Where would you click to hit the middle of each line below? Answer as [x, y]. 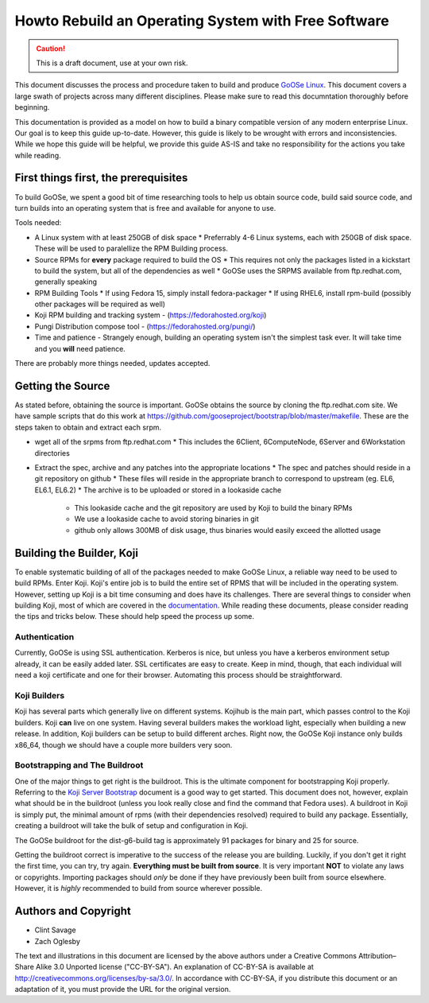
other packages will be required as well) [100, 304]
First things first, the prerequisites [101, 178]
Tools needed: [38, 223]
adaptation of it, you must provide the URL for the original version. [123, 989]
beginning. [32, 107]
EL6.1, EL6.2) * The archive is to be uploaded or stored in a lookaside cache [158, 490]
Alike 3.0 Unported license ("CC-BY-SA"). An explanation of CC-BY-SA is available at [175, 967]
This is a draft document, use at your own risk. [112, 63]
